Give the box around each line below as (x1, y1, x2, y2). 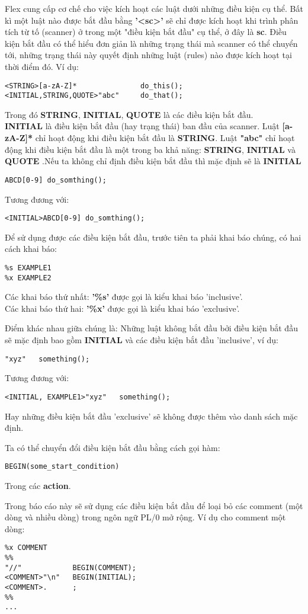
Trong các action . (5, 479, 71, 491)
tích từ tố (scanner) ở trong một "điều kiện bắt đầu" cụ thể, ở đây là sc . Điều (5, 25, 287, 38)
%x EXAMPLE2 (5, 273, 52, 282)
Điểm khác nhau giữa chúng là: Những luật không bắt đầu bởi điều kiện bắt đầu (5, 322, 298, 334)
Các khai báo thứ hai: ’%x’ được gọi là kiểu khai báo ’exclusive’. (5, 302, 240, 314)
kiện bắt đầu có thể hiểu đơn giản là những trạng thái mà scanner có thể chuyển (5, 37, 298, 49)
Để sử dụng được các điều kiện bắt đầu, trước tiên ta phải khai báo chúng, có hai (5, 231, 301, 243)
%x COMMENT (5, 543, 47, 552)
